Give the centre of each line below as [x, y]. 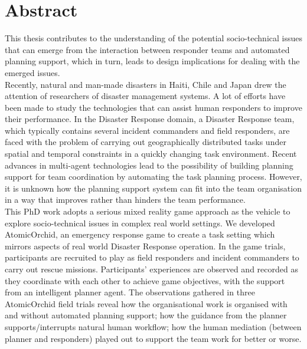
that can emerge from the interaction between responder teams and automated [147, 49]
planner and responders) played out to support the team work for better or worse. [153, 338]
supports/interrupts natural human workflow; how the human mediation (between [153, 326]
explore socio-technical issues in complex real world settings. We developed [140, 223]
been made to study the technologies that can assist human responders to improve [153, 107]
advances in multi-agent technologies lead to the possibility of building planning [149, 165]
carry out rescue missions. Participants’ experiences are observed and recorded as [151, 269]
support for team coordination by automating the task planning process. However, [153, 177]
